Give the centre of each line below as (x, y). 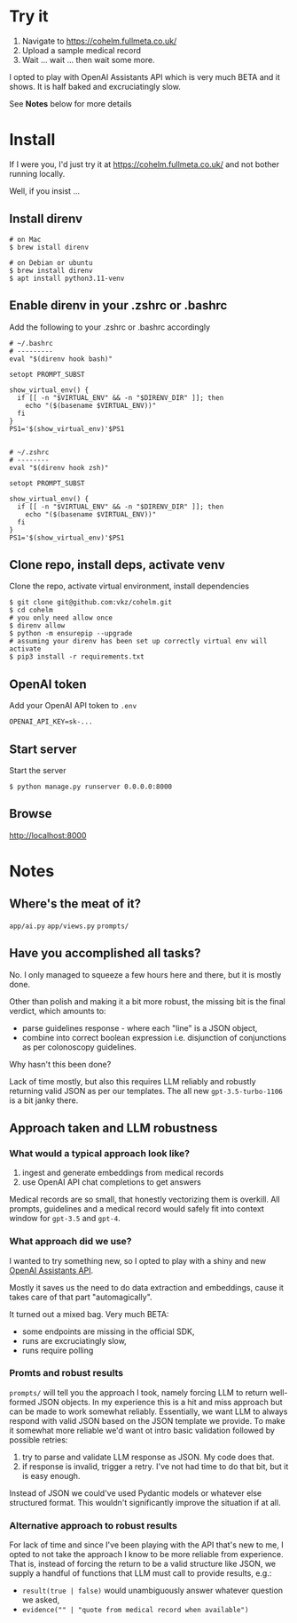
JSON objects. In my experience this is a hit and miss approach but (160, 1402)
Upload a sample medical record (82, 50)
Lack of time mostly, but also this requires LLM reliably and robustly (133, 1081)
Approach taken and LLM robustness (113, 1127)
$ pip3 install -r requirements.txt (77, 657)
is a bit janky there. (44, 1100)
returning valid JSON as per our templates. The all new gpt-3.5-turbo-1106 (146, 1091)
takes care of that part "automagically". (81, 1297)
